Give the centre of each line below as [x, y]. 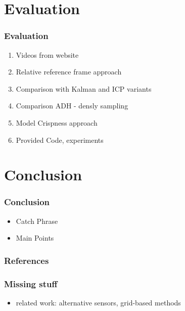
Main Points [35, 238]
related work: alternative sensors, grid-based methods [98, 302]
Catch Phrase [37, 221]
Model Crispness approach [57, 122]
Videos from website [47, 54]
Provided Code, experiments [60, 140]
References [27, 260]
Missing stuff [31, 283]
